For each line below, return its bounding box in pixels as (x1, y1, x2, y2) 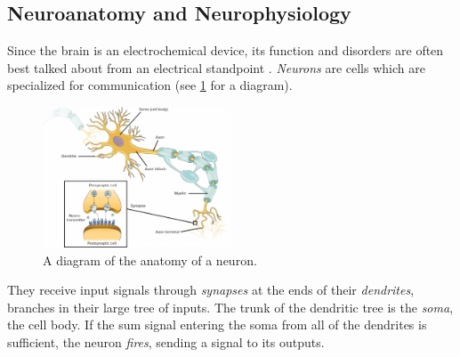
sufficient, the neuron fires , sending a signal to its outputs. (7, 332, 325, 351)
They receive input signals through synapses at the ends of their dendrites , (7, 280, 415, 299)
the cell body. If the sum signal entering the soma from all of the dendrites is (7, 315, 427, 334)
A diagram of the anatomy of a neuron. (43, 250, 257, 269)
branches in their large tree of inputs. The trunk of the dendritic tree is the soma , (7, 297, 454, 316)
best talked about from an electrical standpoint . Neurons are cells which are (7, 58, 425, 77)
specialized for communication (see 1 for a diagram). (7, 76, 293, 94)
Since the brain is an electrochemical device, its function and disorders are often (7, 41, 444, 60)
